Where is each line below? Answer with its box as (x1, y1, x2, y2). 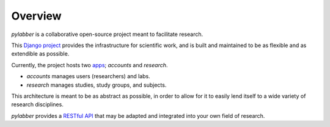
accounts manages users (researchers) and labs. (26, 73, 151, 80)
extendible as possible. (11, 50, 70, 57)
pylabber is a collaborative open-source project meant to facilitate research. (11, 31, 204, 38)
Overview (11, 9, 62, 23)
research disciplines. (11, 101, 64, 108)
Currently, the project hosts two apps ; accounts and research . (11, 61, 168, 68)
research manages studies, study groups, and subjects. (26, 81, 167, 89)
